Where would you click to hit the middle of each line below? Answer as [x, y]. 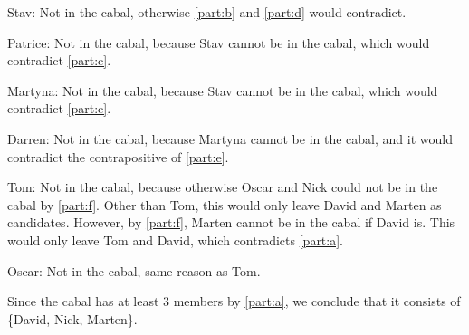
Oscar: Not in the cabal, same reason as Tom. [134, 270]
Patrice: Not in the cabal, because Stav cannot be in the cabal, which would [219, 42]
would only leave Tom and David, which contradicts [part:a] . [176, 239]
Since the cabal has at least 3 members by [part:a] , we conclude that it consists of [234, 301]
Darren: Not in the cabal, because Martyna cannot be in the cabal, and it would [230, 138]
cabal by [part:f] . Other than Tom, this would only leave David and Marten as [225, 204]
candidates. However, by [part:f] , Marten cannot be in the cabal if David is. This [231, 222]
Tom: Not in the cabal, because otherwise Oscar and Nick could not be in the [223, 187]
